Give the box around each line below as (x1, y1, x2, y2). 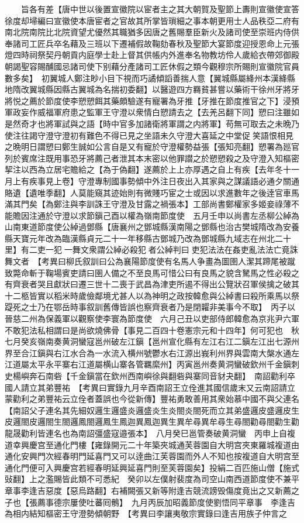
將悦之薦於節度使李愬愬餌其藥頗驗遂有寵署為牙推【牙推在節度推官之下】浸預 (5, 94, 299, 106)
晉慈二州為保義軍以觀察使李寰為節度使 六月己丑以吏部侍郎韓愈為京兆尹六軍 (5, 312, 299, 325)
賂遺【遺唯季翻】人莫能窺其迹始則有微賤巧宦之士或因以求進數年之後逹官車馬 (5, 186, 299, 198)
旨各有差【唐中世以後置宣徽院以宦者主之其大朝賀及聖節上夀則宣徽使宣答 (20, 3, 299, 15)
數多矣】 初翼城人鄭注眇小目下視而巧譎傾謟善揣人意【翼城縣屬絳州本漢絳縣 (5, 71, 295, 84)
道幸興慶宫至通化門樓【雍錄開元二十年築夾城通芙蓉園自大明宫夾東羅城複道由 (5, 438, 299, 450)
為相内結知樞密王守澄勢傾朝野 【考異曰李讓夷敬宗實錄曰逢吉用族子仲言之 (5, 507, 287, 519)
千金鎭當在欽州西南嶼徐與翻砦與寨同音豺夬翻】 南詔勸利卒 (70, 370, 295, 381)
